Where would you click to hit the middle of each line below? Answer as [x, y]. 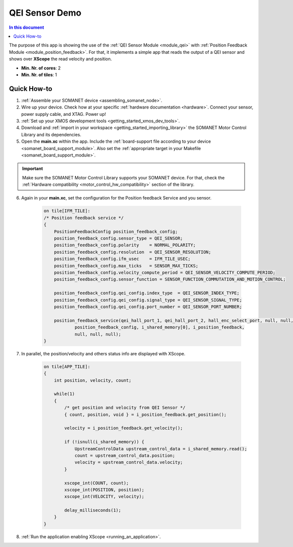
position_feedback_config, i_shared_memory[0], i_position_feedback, [160, 327]
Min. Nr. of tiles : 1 [39, 75]
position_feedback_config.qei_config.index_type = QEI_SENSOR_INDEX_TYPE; [147, 293]
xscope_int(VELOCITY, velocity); [104, 497]
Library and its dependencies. [51, 134]
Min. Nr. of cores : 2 [41, 68]
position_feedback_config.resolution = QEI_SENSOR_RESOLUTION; [133, 252]
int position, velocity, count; [93, 380]
